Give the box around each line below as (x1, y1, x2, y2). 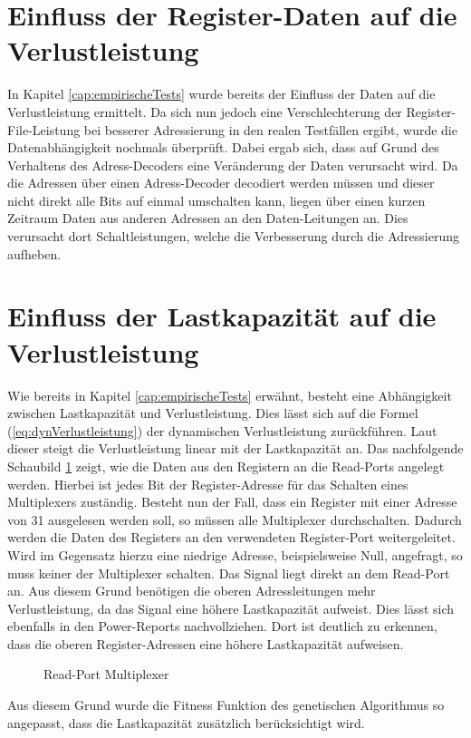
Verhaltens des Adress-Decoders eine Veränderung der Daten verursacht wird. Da (7, 155, 458, 174)
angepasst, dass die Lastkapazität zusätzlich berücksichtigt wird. (7, 713, 365, 732)
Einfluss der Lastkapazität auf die (7, 297, 437, 335)
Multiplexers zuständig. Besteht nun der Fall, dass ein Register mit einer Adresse (7, 492, 457, 511)
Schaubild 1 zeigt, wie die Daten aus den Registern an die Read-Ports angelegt (7, 456, 445, 475)
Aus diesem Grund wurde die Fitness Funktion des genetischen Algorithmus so (7, 695, 445, 714)
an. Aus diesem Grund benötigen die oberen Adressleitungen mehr (7, 581, 376, 600)
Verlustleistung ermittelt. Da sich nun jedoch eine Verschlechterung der (7, 102, 402, 121)
